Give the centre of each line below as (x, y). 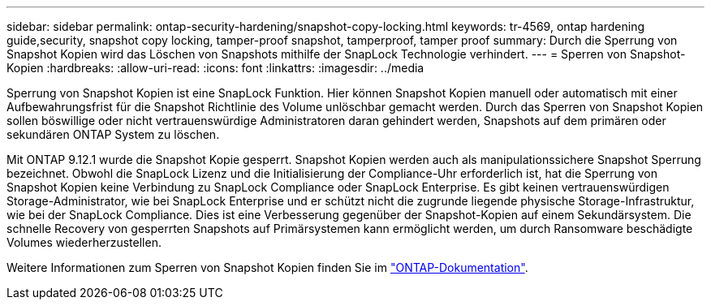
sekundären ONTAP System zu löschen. (113, 134)
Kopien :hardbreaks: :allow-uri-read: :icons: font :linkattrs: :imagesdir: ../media (215, 68)
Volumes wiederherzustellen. (84, 242)
